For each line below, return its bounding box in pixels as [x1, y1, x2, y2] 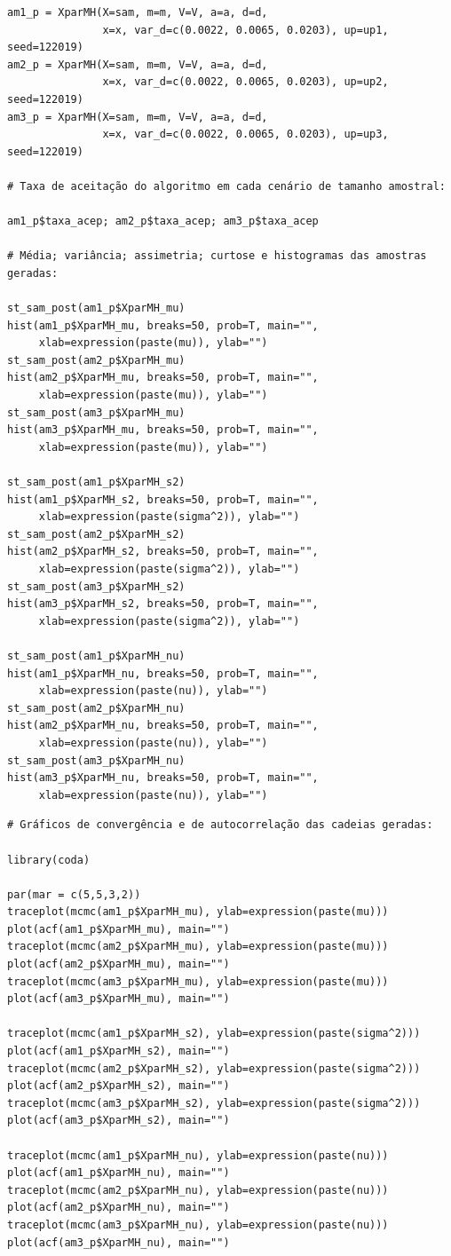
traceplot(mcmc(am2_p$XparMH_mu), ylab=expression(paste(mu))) [7, 940, 389, 953]
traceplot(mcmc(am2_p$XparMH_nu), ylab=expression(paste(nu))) [7, 1183, 389, 1197]
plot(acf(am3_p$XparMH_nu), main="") [7, 1236, 230, 1249]
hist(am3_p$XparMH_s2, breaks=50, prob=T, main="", [7, 597, 319, 611]
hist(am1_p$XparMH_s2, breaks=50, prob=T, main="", [7, 493, 319, 506]
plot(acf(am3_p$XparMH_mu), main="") [7, 992, 230, 1006]
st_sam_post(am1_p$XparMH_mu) [7, 302, 186, 315]
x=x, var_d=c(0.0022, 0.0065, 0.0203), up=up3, [102, 128, 389, 141]
